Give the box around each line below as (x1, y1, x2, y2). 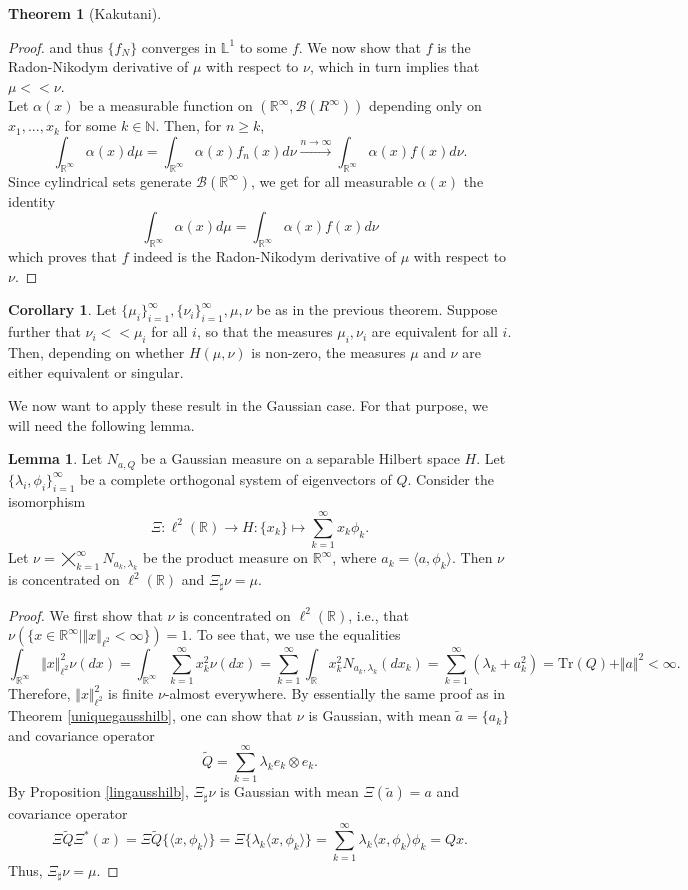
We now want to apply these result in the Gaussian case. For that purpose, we (8, 395, 488, 416)
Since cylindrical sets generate (8, 170, 192, 191)
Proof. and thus (8, 36, 103, 57)
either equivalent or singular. (8, 361, 184, 382)
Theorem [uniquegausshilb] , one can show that (8, 705, 293, 726)
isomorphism (8, 490, 86, 511)
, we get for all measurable (250, 170, 413, 191)
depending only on (368, 95, 482, 116)
